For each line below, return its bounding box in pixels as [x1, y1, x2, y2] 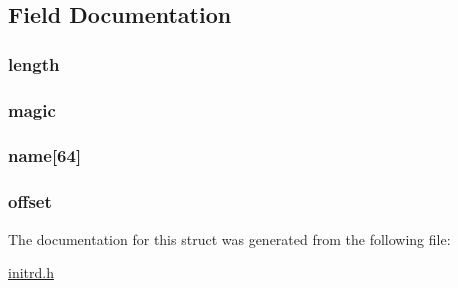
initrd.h [8, 262, 54, 283]
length [8, 51, 60, 76]
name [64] [8, 143, 82, 168]
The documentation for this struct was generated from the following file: [8, 228, 451, 249]
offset [8, 189, 52, 214]
